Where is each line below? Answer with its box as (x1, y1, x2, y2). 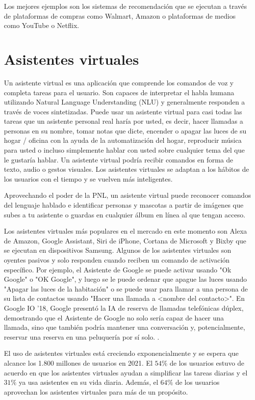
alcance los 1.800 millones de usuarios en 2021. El (4, 357, 153, 368)
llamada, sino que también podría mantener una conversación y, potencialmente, (4, 322, 245, 332)
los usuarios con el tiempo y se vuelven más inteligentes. (4, 173, 173, 184)
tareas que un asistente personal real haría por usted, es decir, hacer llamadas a (4, 116, 243, 126)
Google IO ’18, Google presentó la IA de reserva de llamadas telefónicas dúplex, (4, 302, 244, 313)
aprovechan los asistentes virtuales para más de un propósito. (4, 386, 188, 397)
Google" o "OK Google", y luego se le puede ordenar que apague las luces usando (4, 274, 247, 284)
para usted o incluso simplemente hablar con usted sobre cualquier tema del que (4, 145, 245, 155)
